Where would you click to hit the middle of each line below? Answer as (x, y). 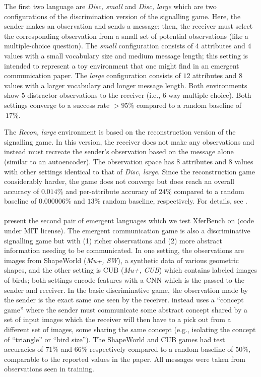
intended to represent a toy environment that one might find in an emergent (122, 65)
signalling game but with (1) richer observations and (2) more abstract (113, 240)
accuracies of (24, 349)
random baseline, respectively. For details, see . (175, 201)
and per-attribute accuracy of (111, 191)
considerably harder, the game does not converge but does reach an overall (119, 181)
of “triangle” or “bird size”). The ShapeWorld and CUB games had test (115, 339)
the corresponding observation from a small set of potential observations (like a (126, 36)
